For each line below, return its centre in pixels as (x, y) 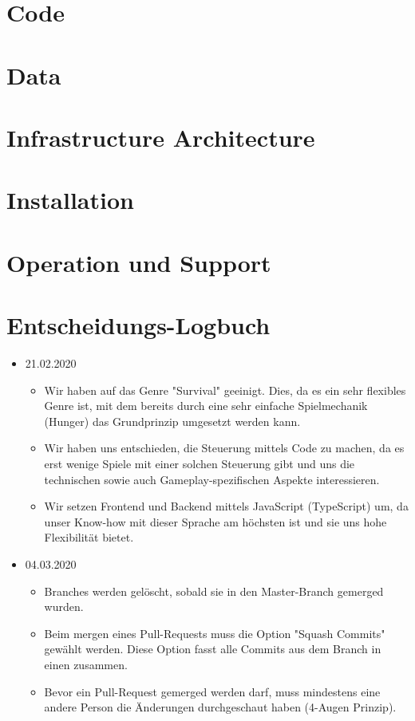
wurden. (64, 607)
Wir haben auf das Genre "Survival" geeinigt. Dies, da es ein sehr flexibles (225, 390)
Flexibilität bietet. (89, 537)
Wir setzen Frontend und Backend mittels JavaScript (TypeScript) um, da (226, 506)
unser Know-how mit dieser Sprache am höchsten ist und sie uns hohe (215, 521)
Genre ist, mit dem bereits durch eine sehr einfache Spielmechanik (206, 406)
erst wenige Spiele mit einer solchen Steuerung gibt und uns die (200, 463)
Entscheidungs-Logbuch (138, 325)
